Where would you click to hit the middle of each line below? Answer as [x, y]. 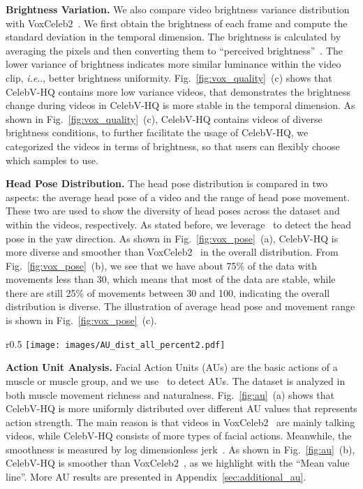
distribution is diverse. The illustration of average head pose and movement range [180, 306]
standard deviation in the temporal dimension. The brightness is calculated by [173, 37]
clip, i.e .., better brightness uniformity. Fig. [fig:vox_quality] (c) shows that [169, 77]
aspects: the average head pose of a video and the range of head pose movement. [178, 197]
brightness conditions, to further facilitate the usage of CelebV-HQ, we [157, 132]
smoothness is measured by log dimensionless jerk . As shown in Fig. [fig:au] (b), [180, 449]
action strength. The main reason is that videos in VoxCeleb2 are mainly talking [180, 422]
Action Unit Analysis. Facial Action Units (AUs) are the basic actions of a [172, 367]
